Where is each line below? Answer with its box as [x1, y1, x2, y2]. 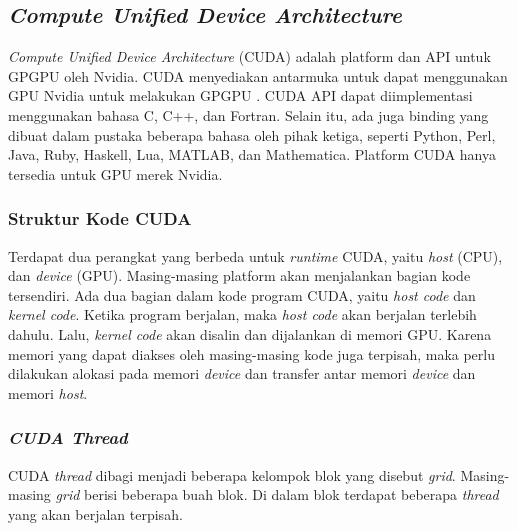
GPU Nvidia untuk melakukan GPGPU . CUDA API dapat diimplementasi [8, 85, 473, 106]
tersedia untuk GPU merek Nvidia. [8, 163, 223, 184]
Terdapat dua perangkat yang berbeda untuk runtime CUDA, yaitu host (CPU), [8, 245, 503, 266]
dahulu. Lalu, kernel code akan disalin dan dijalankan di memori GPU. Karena [8, 323, 492, 344]
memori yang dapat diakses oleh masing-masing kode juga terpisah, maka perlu [8, 343, 496, 364]
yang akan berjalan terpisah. [8, 503, 183, 524]
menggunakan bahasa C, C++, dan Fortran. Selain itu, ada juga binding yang [8, 104, 489, 125]
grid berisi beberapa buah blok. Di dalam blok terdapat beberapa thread [55, 484, 499, 505]
